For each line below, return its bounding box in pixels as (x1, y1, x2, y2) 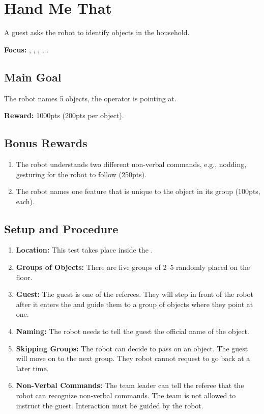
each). (16, 196, 35, 206)
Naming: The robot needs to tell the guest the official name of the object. (16, 326, 249, 337)
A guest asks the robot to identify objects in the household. (4, 27, 190, 38)
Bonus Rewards (4, 135, 87, 151)
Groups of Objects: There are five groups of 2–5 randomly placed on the (16, 262, 250, 272)
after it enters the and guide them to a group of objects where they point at (16, 298, 253, 309)
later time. (16, 363, 49, 373)
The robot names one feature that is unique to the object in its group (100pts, (16, 186, 260, 197)
